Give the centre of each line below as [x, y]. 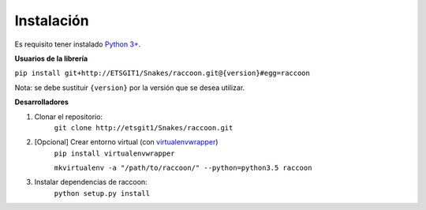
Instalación [52, 21]
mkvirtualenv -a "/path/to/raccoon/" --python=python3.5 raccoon [183, 168]
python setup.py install [102, 193]
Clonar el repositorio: [68, 116]
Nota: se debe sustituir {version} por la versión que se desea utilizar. [130, 88]
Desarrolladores [41, 102]
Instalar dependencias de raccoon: [91, 182]
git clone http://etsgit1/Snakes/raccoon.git [144, 127]
